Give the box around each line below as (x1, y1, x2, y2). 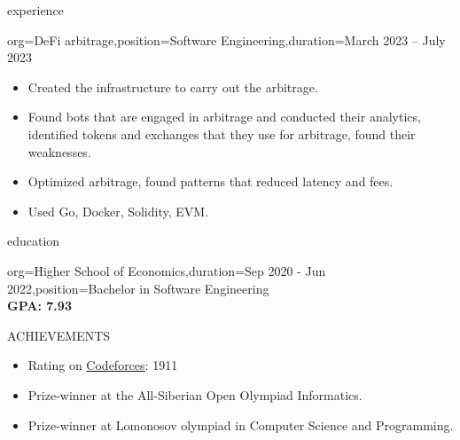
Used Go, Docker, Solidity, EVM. (27, 201, 209, 220)
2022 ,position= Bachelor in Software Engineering (7, 279, 269, 297)
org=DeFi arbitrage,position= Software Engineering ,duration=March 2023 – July (7, 30, 446, 49)
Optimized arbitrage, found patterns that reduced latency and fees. (27, 172, 394, 191)
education (7, 232, 60, 250)
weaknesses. (27, 142, 91, 161)
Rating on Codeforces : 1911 (27, 356, 178, 374)
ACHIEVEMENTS (7, 326, 111, 344)
